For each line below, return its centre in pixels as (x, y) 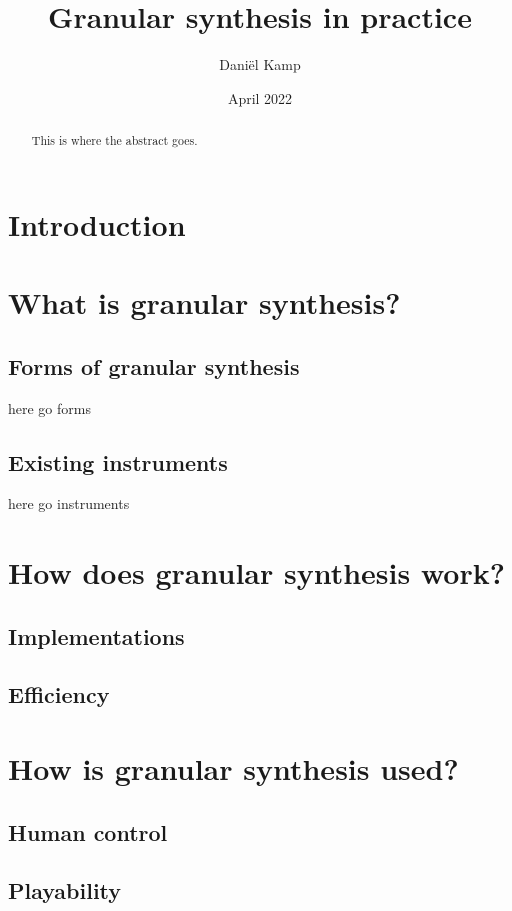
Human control (88, 831)
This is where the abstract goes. (114, 140)
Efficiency (59, 694)
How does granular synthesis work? (256, 572)
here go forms (49, 407)
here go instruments (69, 503)
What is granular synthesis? (204, 302)
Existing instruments (118, 461)
